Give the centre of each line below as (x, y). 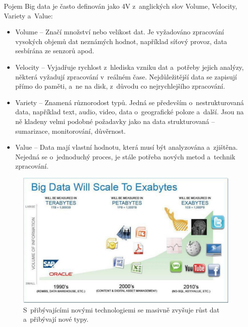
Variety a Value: (29, 15)
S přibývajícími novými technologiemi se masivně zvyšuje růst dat (121, 309)
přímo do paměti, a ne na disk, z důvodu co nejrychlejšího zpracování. (120, 86)
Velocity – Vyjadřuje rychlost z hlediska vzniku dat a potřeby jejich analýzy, (130, 67)
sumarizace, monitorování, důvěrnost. (70, 131)
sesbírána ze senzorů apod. (55, 51)
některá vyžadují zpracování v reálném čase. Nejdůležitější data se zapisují (126, 76)
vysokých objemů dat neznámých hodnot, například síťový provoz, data (121, 41)
